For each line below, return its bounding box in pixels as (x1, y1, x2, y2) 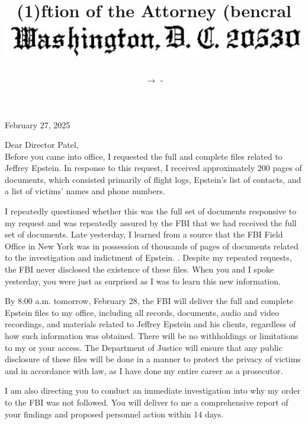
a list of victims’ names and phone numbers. (5, 185, 165, 197)
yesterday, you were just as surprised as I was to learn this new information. (5, 274, 281, 287)
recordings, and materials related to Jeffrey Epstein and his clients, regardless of (5, 318, 296, 330)
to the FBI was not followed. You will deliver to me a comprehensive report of (5, 395, 288, 408)
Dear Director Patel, (5, 138, 79, 151)
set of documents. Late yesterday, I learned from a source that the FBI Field (5, 228, 283, 241)
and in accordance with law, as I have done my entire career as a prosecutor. (5, 364, 283, 376)
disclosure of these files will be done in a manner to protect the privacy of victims (5, 353, 301, 365)
